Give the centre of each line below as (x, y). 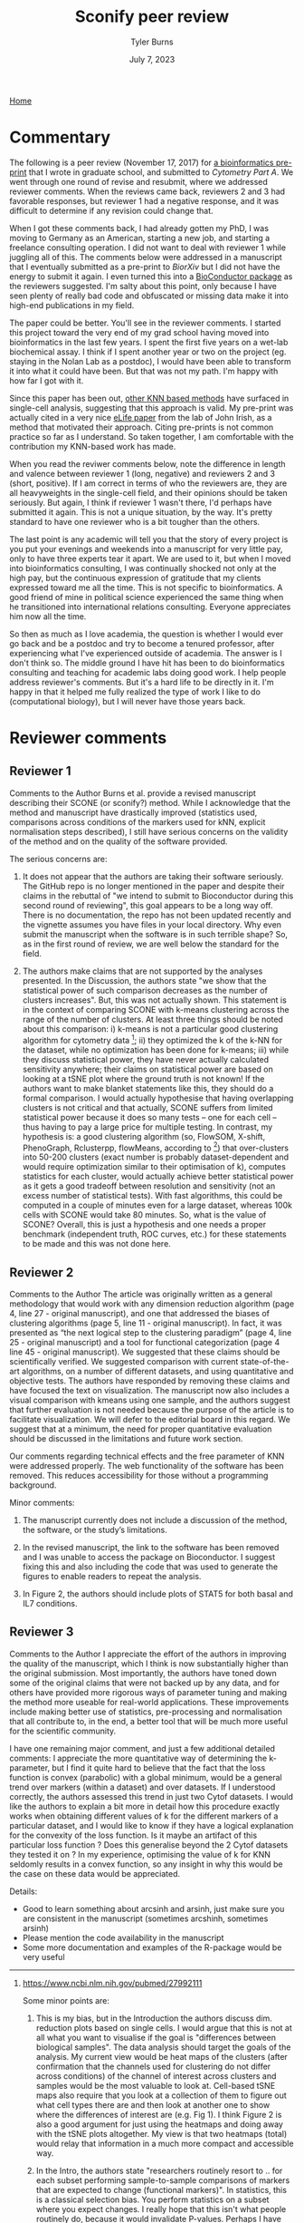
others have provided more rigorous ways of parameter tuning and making (148, 1692)
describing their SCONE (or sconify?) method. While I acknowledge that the (150, 802)
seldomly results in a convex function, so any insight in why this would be (146, 1864)
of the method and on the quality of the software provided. (119, 841)
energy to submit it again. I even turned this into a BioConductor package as (151, 276)
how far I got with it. (47, 380)
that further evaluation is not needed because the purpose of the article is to (152, 1410)
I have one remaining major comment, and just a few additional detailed (142, 1748)
